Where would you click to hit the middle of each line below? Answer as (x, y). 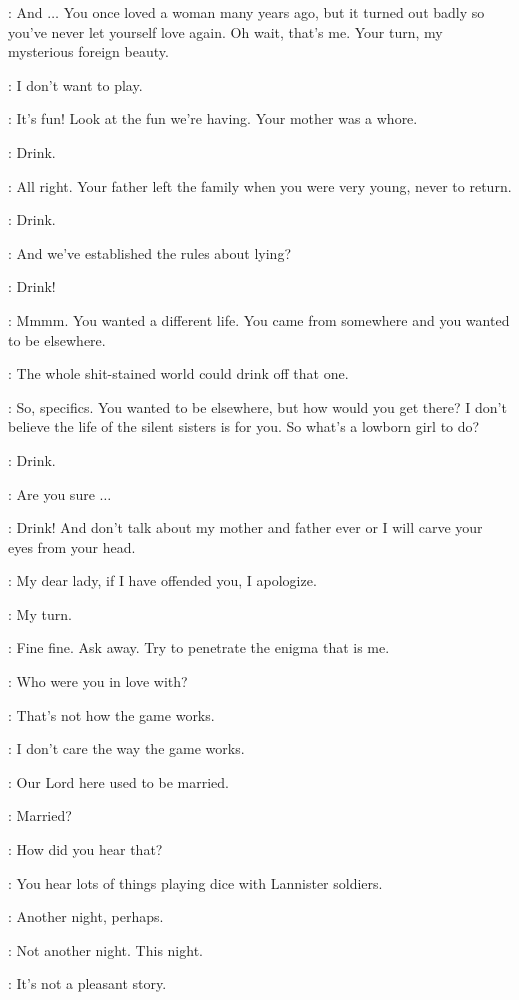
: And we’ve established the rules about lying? (149, 252)
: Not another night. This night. (105, 949)
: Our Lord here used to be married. (118, 781)
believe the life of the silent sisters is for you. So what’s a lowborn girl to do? (244, 426)
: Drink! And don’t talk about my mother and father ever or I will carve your (245, 527)
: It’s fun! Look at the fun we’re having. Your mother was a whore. (213, 118)
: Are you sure (51, 493)
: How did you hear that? (85, 849)
